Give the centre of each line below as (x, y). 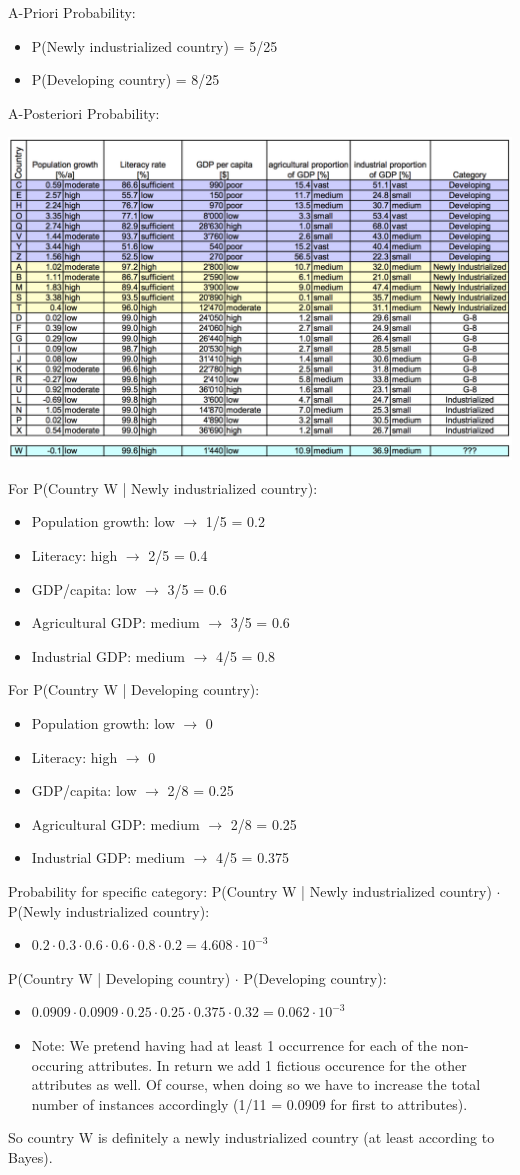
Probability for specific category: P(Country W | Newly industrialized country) (250, 890)
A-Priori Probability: (72, 12)
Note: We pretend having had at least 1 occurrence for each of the (234, 1044)
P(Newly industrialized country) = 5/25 (154, 45)
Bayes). (30, 1156)
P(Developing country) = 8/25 (125, 79)
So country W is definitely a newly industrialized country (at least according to (251, 1137)
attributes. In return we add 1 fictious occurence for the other (277, 1064)
